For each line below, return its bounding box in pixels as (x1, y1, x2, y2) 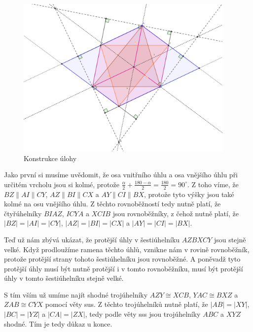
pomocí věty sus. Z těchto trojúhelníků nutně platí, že (45, 299, 208, 309)
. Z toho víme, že (187, 179, 239, 189)
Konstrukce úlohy (24, 153, 77, 163)
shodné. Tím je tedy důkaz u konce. (4, 318, 112, 329)
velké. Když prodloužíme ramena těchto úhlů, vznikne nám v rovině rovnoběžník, (4, 244, 250, 254)
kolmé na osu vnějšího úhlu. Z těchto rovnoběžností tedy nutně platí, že (4, 199, 221, 209)
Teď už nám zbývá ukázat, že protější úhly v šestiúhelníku (4, 234, 180, 244)
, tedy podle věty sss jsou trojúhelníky (85, 309, 201, 319)
